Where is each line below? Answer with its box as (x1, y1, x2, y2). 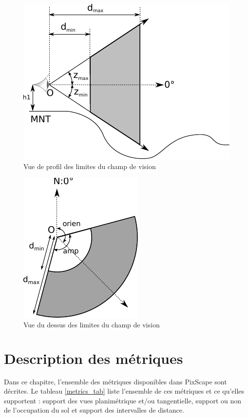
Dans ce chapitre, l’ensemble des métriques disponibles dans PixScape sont (4, 376, 227, 386)
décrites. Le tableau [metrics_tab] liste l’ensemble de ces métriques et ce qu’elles (4, 386, 245, 396)
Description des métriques (4, 348, 183, 368)
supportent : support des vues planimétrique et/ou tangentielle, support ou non (4, 395, 242, 405)
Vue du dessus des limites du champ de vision (23, 319, 160, 329)
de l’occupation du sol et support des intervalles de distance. (4, 405, 184, 415)
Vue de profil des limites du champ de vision (23, 161, 156, 171)
